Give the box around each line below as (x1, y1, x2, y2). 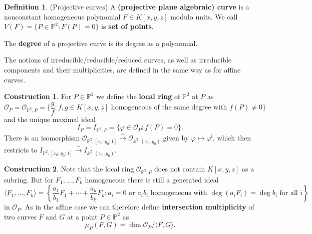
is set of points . (101, 21, 154, 31)
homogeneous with (150, 189, 207, 197)
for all (279, 189, 298, 197)
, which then (213, 132, 251, 143)
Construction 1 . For (4, 91, 72, 101)
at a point (67, 211, 98, 221)
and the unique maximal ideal (4, 113, 96, 124)
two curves (4, 211, 37, 221)
